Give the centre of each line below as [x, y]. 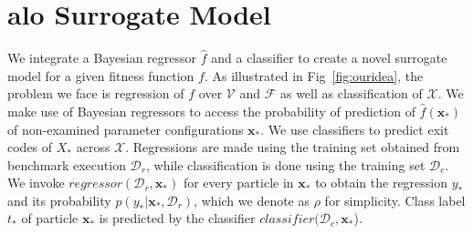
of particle [50, 218]
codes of [30, 147]
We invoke [36, 183]
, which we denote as [252, 200]
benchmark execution [67, 164]
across [93, 147]
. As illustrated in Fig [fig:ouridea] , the [314, 75]
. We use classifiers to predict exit [355, 129]
